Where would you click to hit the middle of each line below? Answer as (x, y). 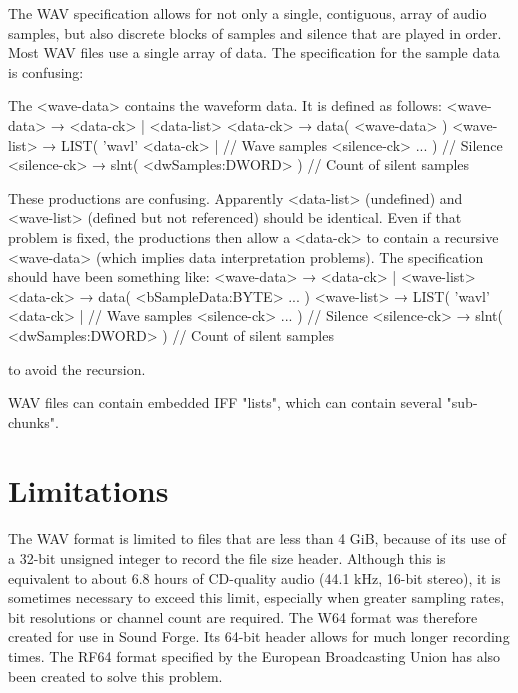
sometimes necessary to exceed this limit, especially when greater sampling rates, (256, 597)
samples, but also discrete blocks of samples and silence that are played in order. (255, 32)
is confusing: (46, 71)
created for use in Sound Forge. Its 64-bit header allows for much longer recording (259, 636)
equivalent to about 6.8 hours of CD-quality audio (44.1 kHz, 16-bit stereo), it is (254, 577)
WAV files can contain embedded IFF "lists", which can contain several (225, 402)
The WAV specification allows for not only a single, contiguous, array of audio (247, 13)
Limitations (88, 490)
